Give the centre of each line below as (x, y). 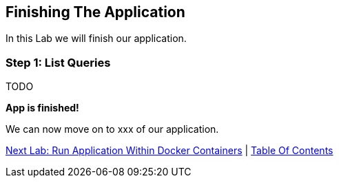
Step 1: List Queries (58, 62)
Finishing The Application (95, 12)
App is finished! (42, 108)
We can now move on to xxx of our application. (112, 129)
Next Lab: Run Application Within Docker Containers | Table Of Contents (169, 151)
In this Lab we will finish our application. (96, 39)
